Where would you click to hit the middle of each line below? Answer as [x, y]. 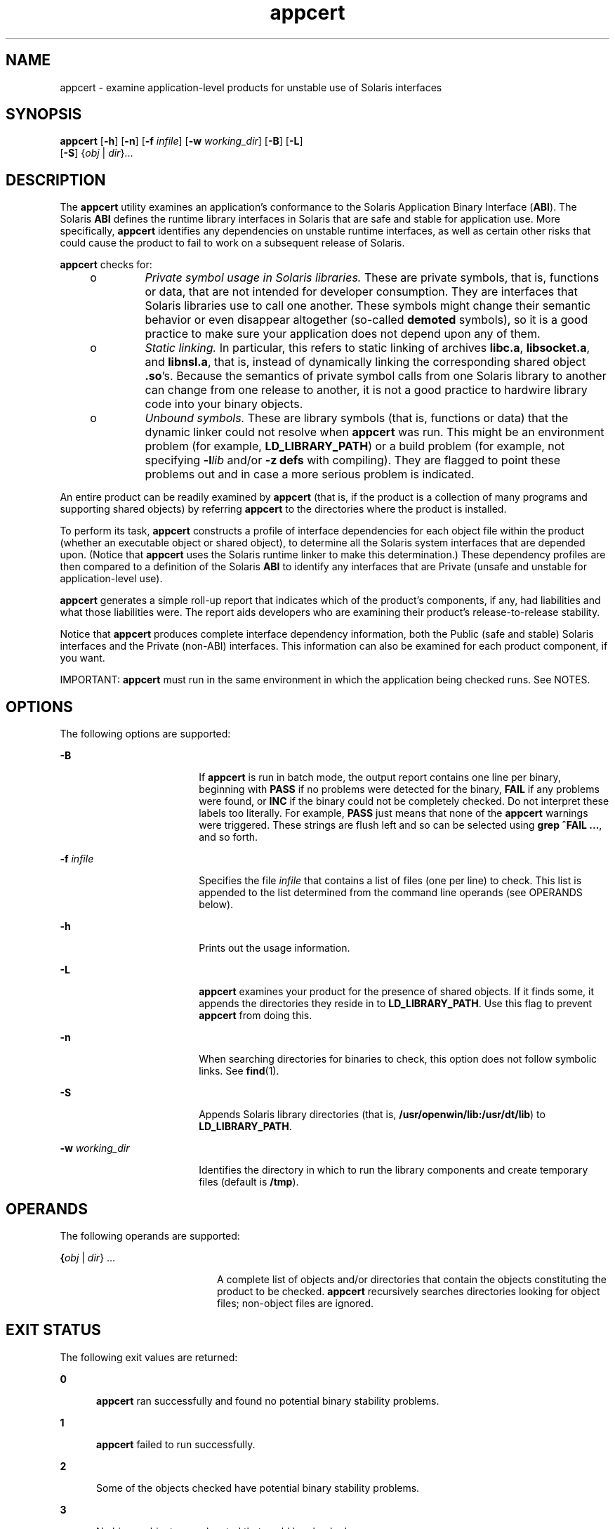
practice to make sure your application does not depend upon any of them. [343, 334]
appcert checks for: [106, 265]
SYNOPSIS [44, 114]
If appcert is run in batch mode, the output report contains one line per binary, [380, 777]
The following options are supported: [145, 734]
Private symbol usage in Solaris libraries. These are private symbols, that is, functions [372, 278]
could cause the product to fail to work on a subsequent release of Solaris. [232, 243]
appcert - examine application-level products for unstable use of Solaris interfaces [251, 87]
